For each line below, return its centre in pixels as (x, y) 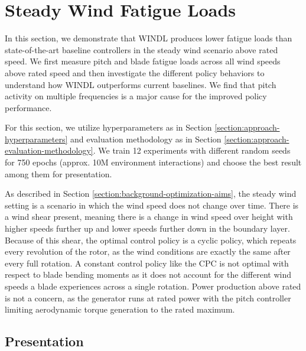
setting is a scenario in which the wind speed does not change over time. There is (152, 205)
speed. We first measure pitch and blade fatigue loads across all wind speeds (143, 61)
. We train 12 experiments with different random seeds (192, 150)
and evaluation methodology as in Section (146, 139)
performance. (28, 107)
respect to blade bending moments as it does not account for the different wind (148, 274)
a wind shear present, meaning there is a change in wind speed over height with (149, 217)
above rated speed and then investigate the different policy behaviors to (135, 72)
